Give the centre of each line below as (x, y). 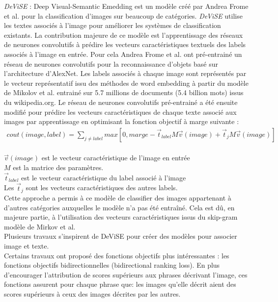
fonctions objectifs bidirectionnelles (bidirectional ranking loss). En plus (112, 265)
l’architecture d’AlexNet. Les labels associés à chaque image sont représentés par (125, 73)
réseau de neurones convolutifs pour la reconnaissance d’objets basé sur (111, 63)
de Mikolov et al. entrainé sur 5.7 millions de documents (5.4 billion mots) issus (124, 92)
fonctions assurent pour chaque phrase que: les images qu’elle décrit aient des (120, 284)
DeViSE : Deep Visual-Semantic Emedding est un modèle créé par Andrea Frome (126, 6)
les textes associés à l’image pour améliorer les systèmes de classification (112, 25)
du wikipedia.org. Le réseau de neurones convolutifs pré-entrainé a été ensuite (121, 102)
